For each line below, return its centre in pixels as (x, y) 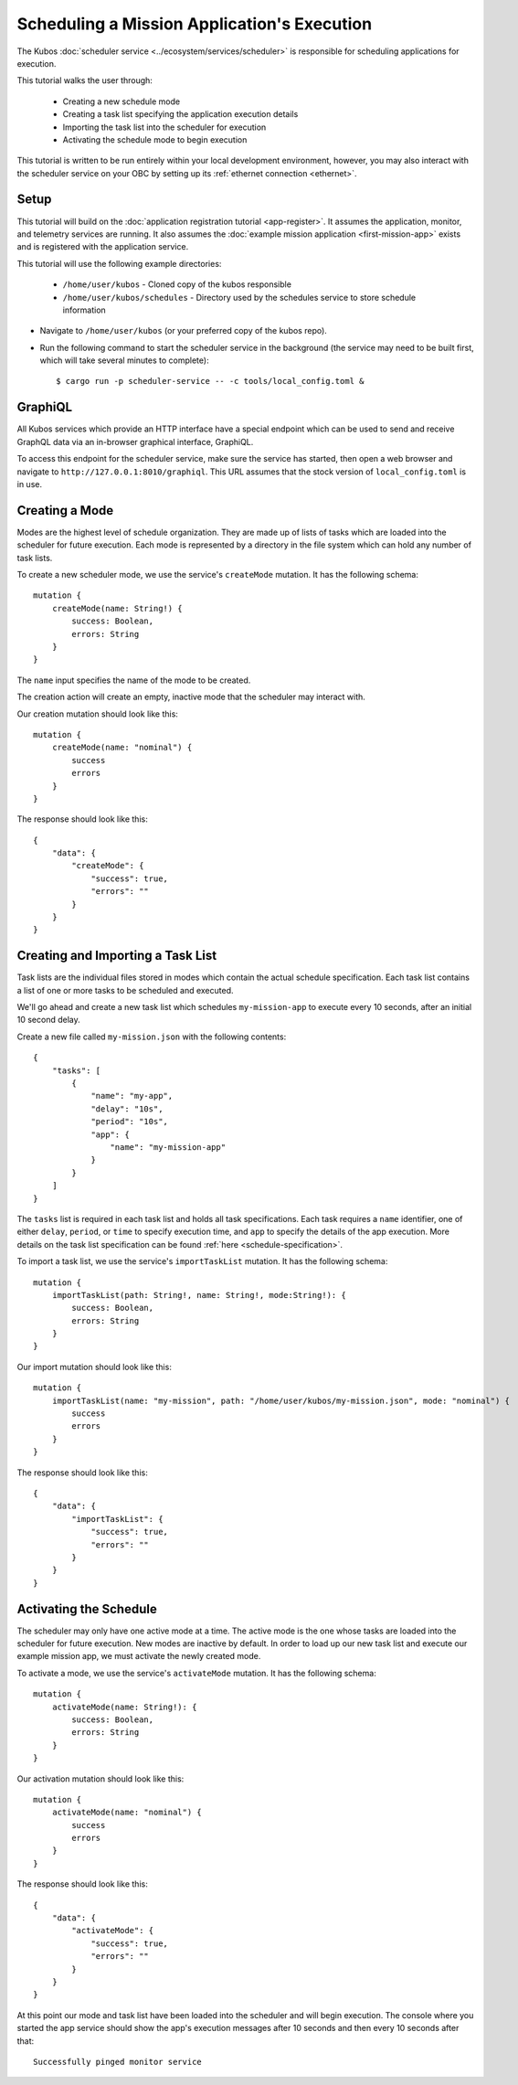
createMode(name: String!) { (117, 608)
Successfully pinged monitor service (118, 2062)
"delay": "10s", (127, 1109)
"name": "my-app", (132, 1096)
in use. (30, 484)
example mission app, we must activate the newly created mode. (139, 1656)
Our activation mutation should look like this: (100, 1779)
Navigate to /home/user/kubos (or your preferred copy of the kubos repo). (184, 331)
